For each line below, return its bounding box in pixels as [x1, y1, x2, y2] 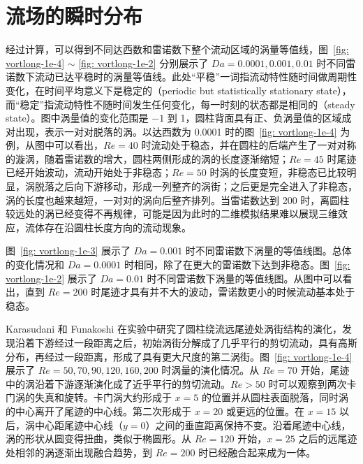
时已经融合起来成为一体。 [198, 444, 316, 459]
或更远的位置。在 [226, 403, 305, 418]
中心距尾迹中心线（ [34, 417, 123, 432]
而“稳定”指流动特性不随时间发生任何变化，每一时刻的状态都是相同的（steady [6, 96, 355, 111]
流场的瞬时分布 [6, 1, 143, 30]
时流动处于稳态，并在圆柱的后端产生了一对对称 [141, 138, 357, 152]
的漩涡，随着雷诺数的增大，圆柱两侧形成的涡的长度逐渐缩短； [6, 151, 289, 166]
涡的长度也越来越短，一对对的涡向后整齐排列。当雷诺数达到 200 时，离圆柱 [6, 192, 350, 207]
